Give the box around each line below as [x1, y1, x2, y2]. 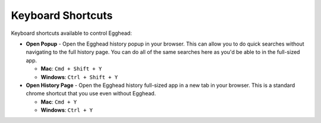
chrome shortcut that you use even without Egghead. [26, 90, 156, 97]
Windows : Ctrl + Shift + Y [40, 73, 118, 80]
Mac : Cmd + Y [40, 98, 77, 105]
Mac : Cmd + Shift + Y [40, 65, 102, 72]
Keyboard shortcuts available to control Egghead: [11, 30, 132, 37]
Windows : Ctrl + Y [40, 106, 93, 114]
